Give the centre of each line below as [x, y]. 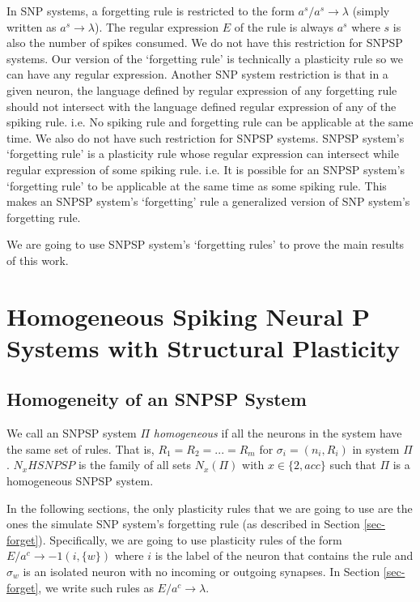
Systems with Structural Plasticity [203, 347]
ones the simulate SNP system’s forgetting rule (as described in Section [183, 524]
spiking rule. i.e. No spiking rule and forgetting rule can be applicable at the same [210, 122]
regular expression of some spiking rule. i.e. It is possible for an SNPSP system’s [206, 169]
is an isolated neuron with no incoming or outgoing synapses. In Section [202, 572]
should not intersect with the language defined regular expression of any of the [202, 106]
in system [376, 448]
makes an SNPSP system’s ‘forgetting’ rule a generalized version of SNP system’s [208, 201]
